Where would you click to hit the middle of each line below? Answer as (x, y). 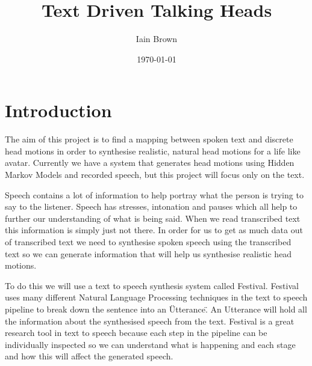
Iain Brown (157, 39)
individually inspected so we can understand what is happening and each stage (150, 344)
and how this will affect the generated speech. (89, 356)
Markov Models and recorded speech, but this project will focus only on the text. (155, 175)
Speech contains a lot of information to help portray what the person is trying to (154, 194)
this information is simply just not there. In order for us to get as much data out (154, 230)
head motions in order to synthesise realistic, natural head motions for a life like (153, 151)
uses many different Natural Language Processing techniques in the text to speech (156, 297)
